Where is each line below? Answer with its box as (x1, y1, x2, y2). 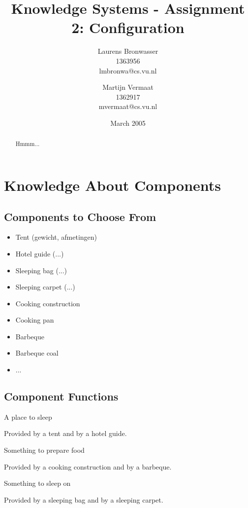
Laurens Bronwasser (97, 46, 158, 56)
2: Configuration (71, 17, 185, 37)
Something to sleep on (4, 478, 71, 488)
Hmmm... (15, 140, 40, 148)
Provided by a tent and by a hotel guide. (4, 428, 127, 438)
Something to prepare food (4, 445, 85, 455)
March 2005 (110, 117, 146, 128)
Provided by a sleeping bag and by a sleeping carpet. (4, 494, 163, 505)
